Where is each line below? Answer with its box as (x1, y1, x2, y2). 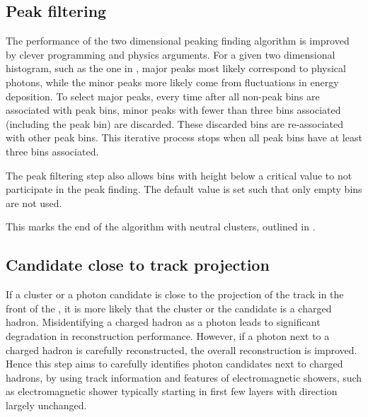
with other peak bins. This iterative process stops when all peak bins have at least (6, 130, 362, 145)
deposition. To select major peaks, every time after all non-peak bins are (6, 88, 320, 103)
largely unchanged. (6, 397, 87, 412)
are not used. (6, 195, 62, 210)
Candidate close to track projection (6, 254, 270, 276)
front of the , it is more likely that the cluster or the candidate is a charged (6, 300, 332, 315)
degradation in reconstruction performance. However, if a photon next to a (6, 328, 330, 343)
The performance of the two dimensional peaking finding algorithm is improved (6, 33, 350, 48)
